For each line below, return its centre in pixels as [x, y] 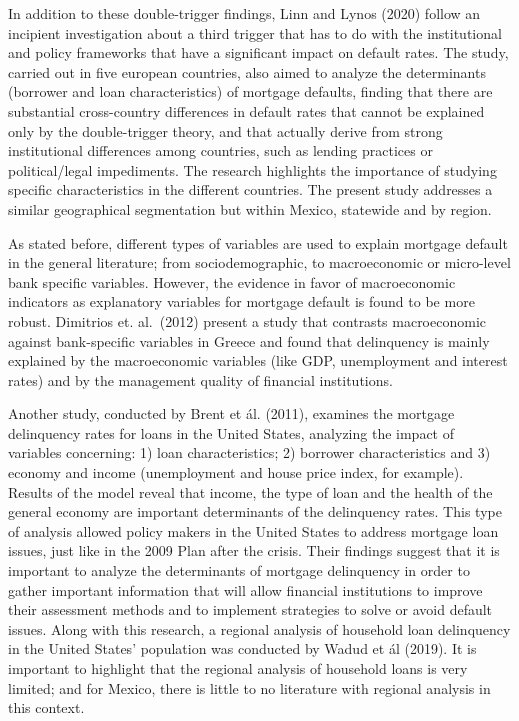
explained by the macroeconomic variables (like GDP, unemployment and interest [258, 360]
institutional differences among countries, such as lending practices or [220, 150]
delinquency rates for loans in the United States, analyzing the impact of [231, 432]
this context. [46, 707]
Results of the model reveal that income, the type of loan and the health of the [250, 491]
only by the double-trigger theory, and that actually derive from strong [225, 130]
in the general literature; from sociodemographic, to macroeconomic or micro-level [259, 262]
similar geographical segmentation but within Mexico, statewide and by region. [250, 208]
